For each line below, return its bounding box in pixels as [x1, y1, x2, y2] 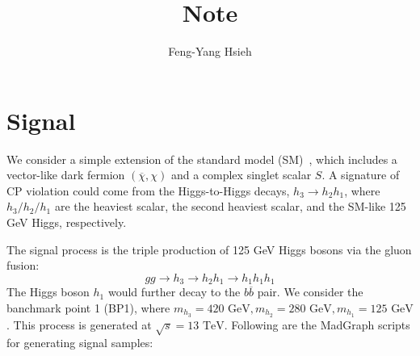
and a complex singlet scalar [170, 166, 312, 183]
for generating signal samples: [6, 334, 153, 351]
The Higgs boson [6, 283, 90, 300]
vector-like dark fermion [6, 166, 125, 183]
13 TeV [187, 320, 225, 332]
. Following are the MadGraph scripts [224, 316, 410, 333]
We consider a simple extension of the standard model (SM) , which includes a [6, 150, 397, 167]
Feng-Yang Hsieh [168, 43, 252, 60]
